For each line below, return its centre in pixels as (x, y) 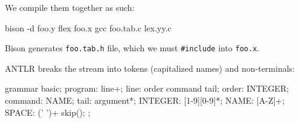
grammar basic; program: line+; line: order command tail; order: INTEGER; (147, 88)
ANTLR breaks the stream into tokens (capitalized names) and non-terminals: (150, 68)
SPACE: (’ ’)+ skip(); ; (48, 112)
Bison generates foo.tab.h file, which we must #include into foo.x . (132, 48)
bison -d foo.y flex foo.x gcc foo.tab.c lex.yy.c (88, 27)
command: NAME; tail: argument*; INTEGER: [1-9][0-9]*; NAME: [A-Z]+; (145, 100)
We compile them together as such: (70, 7)
